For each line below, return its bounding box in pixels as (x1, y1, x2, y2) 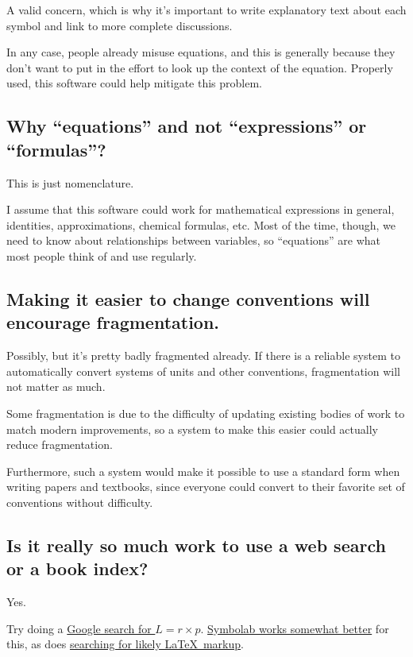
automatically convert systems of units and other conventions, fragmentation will (6, 362, 400, 379)
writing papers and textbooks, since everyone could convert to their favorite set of (6, 478, 405, 495)
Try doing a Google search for (6, 620, 152, 636)
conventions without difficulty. (6, 493, 153, 510)
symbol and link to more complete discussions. (6, 17, 233, 33)
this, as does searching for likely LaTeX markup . (6, 636, 244, 652)
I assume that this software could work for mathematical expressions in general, (6, 201, 395, 218)
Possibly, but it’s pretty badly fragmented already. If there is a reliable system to (6, 347, 400, 364)
